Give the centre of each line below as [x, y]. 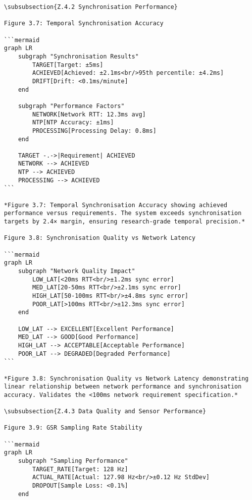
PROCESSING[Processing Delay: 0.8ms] [94, 131]
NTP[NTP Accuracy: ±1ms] [73, 123]
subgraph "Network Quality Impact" [76, 271]
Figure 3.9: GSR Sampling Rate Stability [73, 428]
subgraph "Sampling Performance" [73, 461]
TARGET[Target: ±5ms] [68, 65]
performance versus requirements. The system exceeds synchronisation [123, 213]
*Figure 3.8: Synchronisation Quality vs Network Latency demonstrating [126, 378]
